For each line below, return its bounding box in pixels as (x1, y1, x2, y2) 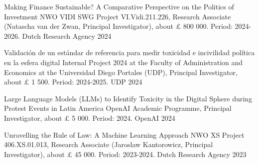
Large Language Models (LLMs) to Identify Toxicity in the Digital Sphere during (4, 93, 252, 103)
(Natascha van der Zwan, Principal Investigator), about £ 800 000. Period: (4, 21, 233, 31)
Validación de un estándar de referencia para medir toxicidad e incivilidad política (4, 47, 255, 58)
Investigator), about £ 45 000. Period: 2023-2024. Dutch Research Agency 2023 (4, 149, 247, 159)
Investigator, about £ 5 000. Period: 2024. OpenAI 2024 (4, 112, 175, 123)
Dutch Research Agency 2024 (22, 30, 112, 41)
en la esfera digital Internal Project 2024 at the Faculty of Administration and (4, 57, 243, 67)
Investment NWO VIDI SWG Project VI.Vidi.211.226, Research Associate (4, 11, 231, 21)
